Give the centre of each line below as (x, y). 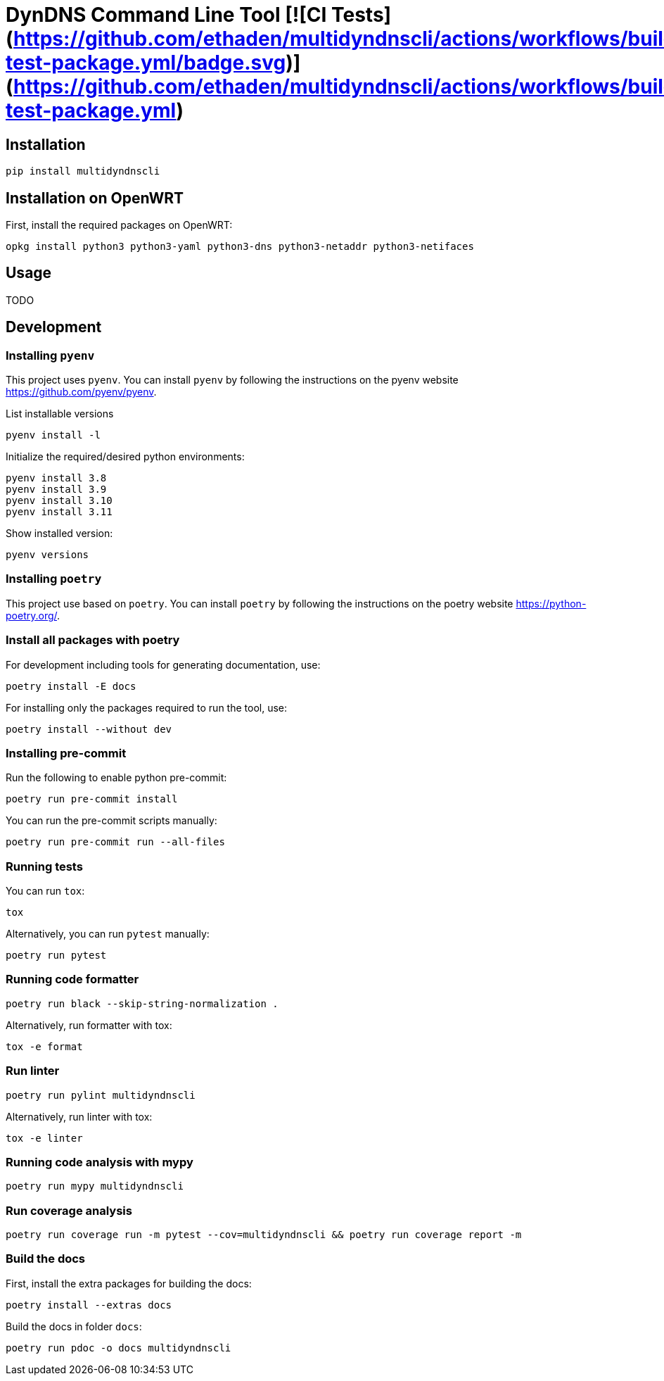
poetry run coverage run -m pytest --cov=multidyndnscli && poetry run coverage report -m (264, 1235)
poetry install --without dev (89, 729)
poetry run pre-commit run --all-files (115, 842)
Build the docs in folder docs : (74, 1326)
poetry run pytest (56, 956)
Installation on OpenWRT (95, 198)
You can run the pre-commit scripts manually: (111, 821)
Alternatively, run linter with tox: (79, 1116)
